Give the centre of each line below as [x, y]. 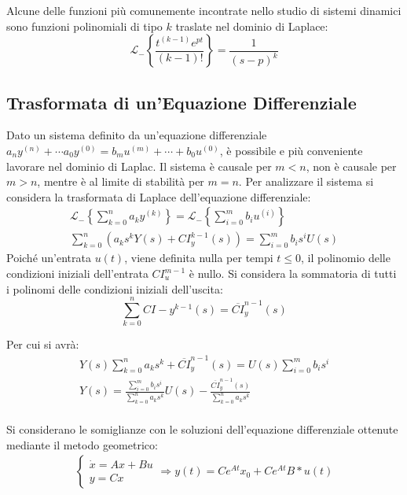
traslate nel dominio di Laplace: [252, 26]
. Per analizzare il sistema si [306, 181]
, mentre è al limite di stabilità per [121, 181]
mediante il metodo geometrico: [82, 444]
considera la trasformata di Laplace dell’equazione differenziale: [159, 196]
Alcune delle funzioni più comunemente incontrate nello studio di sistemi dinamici [204, 10]
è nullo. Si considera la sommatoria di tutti [293, 273]
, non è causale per [351, 166]
